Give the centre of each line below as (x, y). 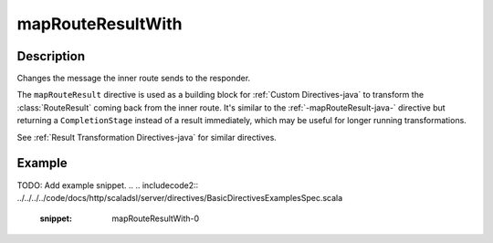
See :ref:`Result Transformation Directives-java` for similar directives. (147, 137)
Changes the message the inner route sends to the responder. (134, 79)
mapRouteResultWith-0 (156, 218)
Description (51, 56)
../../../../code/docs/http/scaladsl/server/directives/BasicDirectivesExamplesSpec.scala (180, 197)
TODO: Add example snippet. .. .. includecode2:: (108, 185)
